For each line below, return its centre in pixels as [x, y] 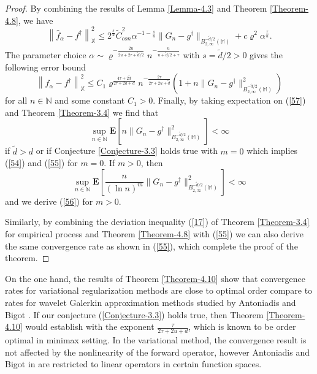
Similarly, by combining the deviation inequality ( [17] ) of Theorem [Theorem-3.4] [157, 222]
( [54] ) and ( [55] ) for [41, 163]
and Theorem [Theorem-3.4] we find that [82, 112]
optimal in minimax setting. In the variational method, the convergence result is [156, 339]
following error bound [45, 67]
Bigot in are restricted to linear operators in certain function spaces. [133, 364]
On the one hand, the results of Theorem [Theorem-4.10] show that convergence [155, 278]
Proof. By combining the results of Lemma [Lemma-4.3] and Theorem [136, 8]
